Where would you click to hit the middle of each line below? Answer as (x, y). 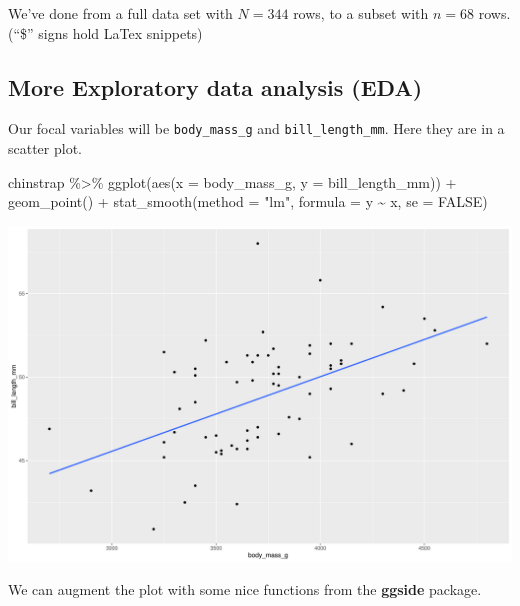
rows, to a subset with (361, 13)
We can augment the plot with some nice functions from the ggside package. (245, 589)
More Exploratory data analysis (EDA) (215, 86)
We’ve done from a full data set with (120, 13)
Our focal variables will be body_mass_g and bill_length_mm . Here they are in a (256, 128)
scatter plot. (45, 148)
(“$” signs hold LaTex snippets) (105, 32)
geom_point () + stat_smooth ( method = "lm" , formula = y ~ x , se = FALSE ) (248, 201)
